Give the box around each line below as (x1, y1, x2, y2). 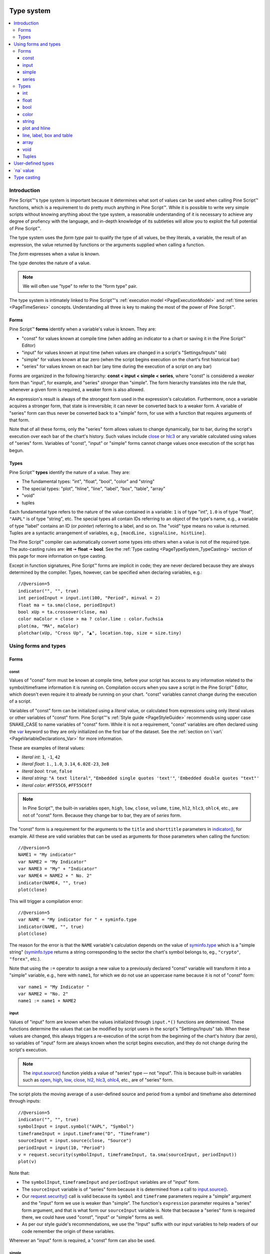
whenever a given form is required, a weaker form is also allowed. (9, 387, 145, 393)
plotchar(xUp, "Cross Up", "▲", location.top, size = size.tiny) (18, 630, 182, 636)
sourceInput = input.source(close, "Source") (18, 1138, 132, 1144)
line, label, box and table (22, 132, 73, 138)
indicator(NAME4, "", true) (18, 880, 87, 885)
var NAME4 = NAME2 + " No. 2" (18, 873, 92, 879)
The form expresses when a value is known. (9, 251, 100, 257)
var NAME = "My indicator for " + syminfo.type (18, 917, 137, 922)
